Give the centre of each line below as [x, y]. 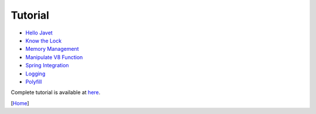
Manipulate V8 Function [54, 57]
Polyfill [34, 81]
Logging [35, 74]
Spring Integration [47, 65]
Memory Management [52, 49]
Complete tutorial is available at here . [56, 92]
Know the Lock [44, 40]
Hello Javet [39, 33]
